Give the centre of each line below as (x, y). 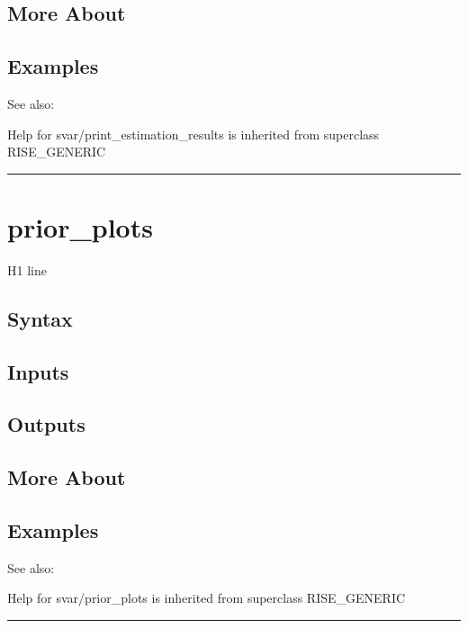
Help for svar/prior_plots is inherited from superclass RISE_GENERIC (207, 598)
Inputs (38, 371)
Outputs (46, 424)
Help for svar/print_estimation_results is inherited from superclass (193, 134)
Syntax (40, 318)
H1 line (27, 269)
